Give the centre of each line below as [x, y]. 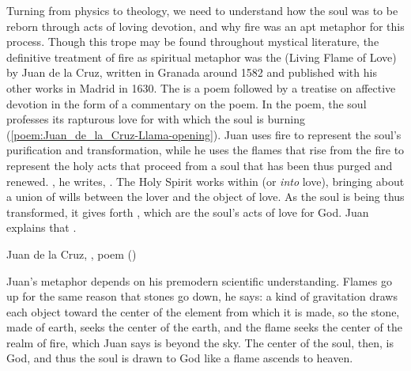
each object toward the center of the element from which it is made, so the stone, [203, 311]
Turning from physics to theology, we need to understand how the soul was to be [202, 10]
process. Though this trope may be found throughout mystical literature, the [193, 42]
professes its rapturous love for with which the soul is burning [156, 119]
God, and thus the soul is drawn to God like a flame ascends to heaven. [180, 358]
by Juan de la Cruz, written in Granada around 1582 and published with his [192, 72]
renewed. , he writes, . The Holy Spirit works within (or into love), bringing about [205, 181]
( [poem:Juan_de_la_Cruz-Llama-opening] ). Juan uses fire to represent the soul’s [204, 134]
